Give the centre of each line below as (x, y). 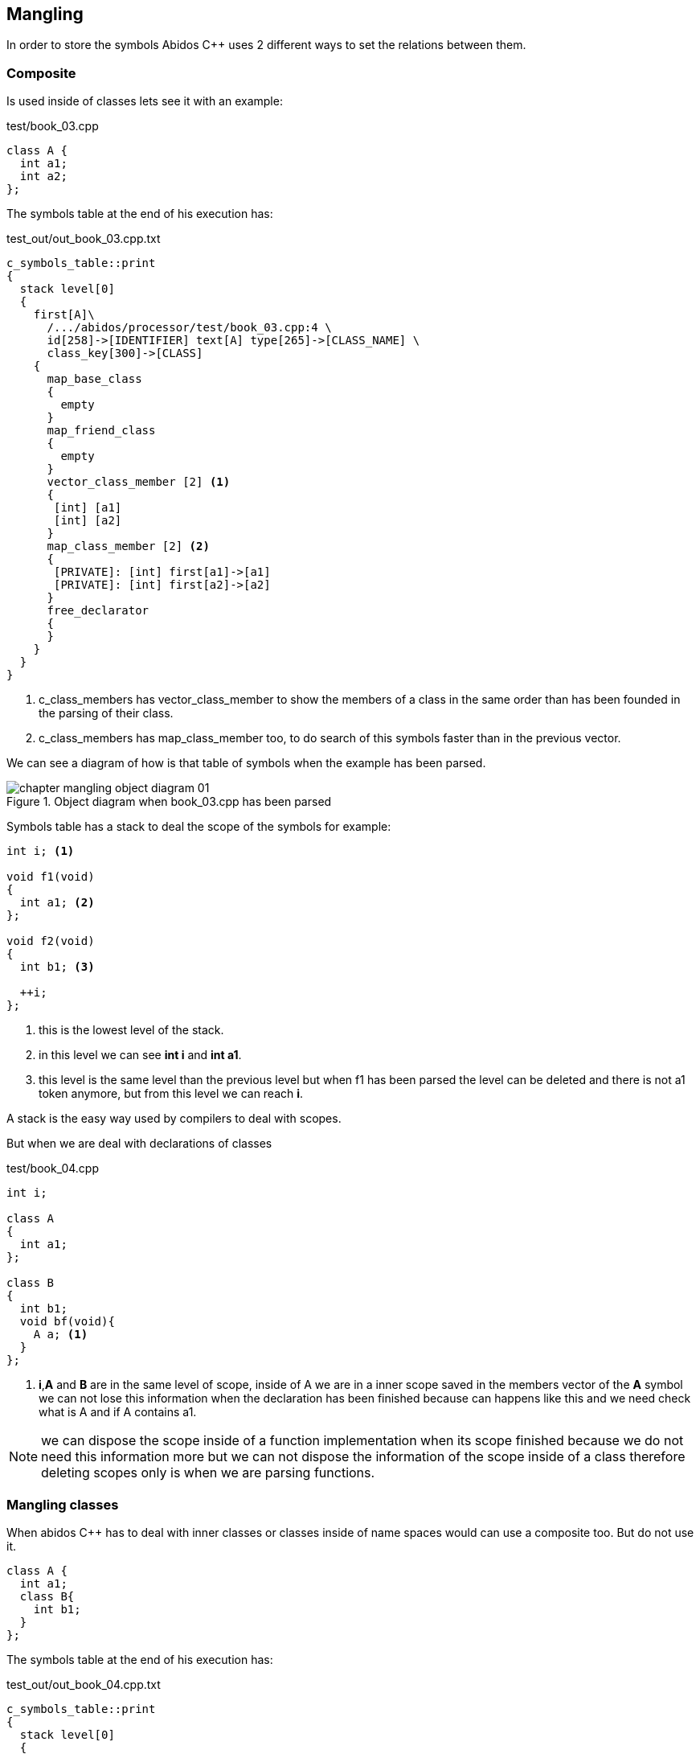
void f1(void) (51, 877)
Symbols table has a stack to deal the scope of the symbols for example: (199, 827)
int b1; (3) (57, 967)
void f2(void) (51, 941)
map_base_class (94, 379)
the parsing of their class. (106, 713)
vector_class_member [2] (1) (139, 482)
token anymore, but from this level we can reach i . (171, 1094)
